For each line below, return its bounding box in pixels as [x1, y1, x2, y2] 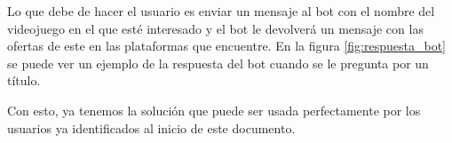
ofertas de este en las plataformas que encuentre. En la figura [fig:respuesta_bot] [7, 36, 446, 55]
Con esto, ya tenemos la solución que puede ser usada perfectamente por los [7, 100, 421, 119]
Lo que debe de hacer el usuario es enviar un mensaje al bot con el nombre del [7, 2, 435, 20]
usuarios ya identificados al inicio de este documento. [7, 118, 296, 137]
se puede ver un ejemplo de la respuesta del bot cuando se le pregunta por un [7, 53, 429, 72]
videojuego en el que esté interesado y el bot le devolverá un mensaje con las [7, 19, 424, 37]
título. [7, 71, 41, 90]
